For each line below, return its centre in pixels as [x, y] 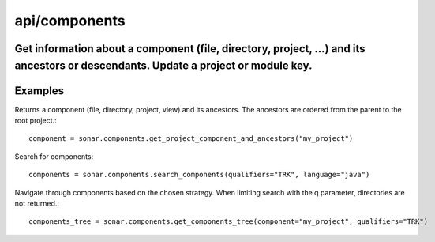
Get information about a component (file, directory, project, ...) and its [190, 49]
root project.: [36, 121]
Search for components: [54, 156]
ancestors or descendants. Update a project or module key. [163, 65]
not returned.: [37, 204]
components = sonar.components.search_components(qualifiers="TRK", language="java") [199, 175]
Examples [39, 91]
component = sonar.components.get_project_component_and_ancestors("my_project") [191, 139]
